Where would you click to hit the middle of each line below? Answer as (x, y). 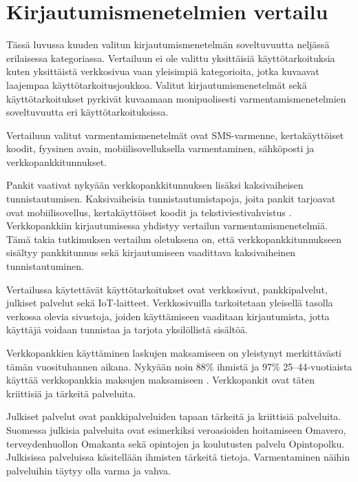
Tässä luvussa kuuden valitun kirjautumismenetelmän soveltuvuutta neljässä (168, 44)
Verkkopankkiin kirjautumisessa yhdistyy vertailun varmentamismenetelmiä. (167, 226)
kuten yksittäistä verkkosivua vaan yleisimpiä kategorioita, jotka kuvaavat (163, 71)
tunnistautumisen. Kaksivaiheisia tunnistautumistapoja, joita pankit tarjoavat (171, 199)
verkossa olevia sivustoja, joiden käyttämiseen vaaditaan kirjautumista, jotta (168, 316)
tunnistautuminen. (45, 266)
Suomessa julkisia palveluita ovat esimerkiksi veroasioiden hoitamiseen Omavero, (176, 429)
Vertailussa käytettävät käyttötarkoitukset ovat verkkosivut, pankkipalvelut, (167, 289)
